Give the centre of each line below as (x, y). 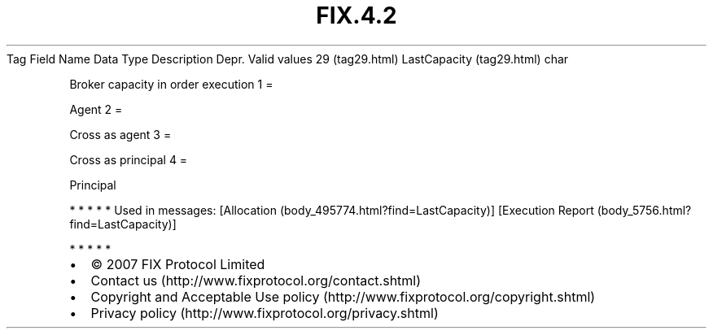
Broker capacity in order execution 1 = (171, 84)
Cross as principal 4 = (129, 159)
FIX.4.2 (356, 15)
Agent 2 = (96, 109)
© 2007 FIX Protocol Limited (178, 264)
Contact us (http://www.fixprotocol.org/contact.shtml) (256, 280)
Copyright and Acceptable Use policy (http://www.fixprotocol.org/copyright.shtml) (343, 296)
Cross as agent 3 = (120, 134)
